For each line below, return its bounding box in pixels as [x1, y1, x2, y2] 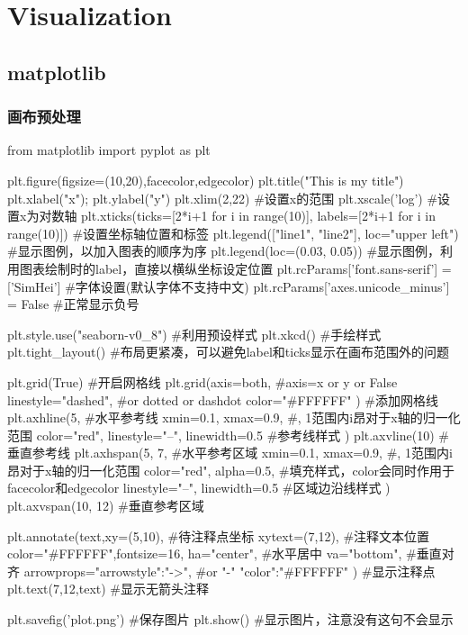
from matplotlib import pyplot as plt [7, 141, 211, 159]
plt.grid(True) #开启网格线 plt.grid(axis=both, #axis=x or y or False [7, 372, 398, 391]
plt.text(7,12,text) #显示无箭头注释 [7, 579, 210, 598]
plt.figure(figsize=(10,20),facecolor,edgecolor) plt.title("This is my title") [7, 170, 404, 189]
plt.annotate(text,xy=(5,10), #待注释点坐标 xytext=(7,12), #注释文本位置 [7, 526, 430, 545]
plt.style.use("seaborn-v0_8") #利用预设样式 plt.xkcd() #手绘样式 [7, 324, 382, 343]
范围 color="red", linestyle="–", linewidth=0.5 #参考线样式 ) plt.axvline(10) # [7, 425, 449, 444]
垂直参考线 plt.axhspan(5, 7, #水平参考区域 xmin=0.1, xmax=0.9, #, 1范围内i [7, 443, 453, 462]
